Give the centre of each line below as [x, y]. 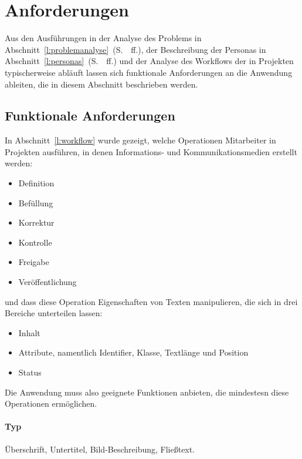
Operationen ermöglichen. [51, 403]
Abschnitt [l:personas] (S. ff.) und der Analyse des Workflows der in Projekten [149, 61]
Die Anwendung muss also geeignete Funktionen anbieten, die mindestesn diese [147, 392]
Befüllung [36, 202]
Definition [36, 183]
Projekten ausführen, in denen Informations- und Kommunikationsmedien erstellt [151, 151]
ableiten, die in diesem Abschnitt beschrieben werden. [101, 84]
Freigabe [34, 262]
